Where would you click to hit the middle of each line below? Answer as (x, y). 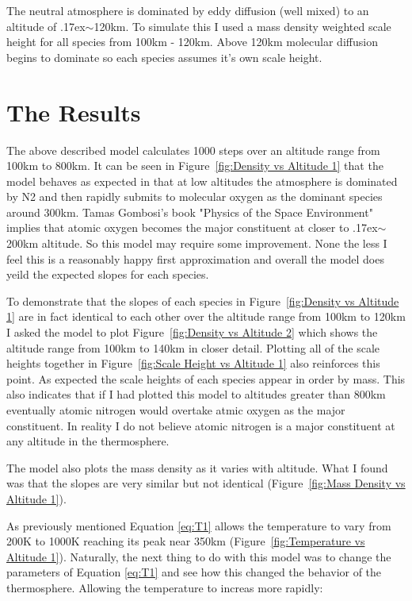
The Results (74, 112)
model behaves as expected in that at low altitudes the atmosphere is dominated (202, 181)
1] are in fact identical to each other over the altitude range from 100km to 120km (206, 316)
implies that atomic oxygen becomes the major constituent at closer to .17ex (192, 227)
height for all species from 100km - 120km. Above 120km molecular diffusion (192, 42)
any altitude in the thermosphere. (88, 441)
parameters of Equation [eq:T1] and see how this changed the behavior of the (194, 572)
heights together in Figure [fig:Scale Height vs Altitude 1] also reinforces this (193, 363)
